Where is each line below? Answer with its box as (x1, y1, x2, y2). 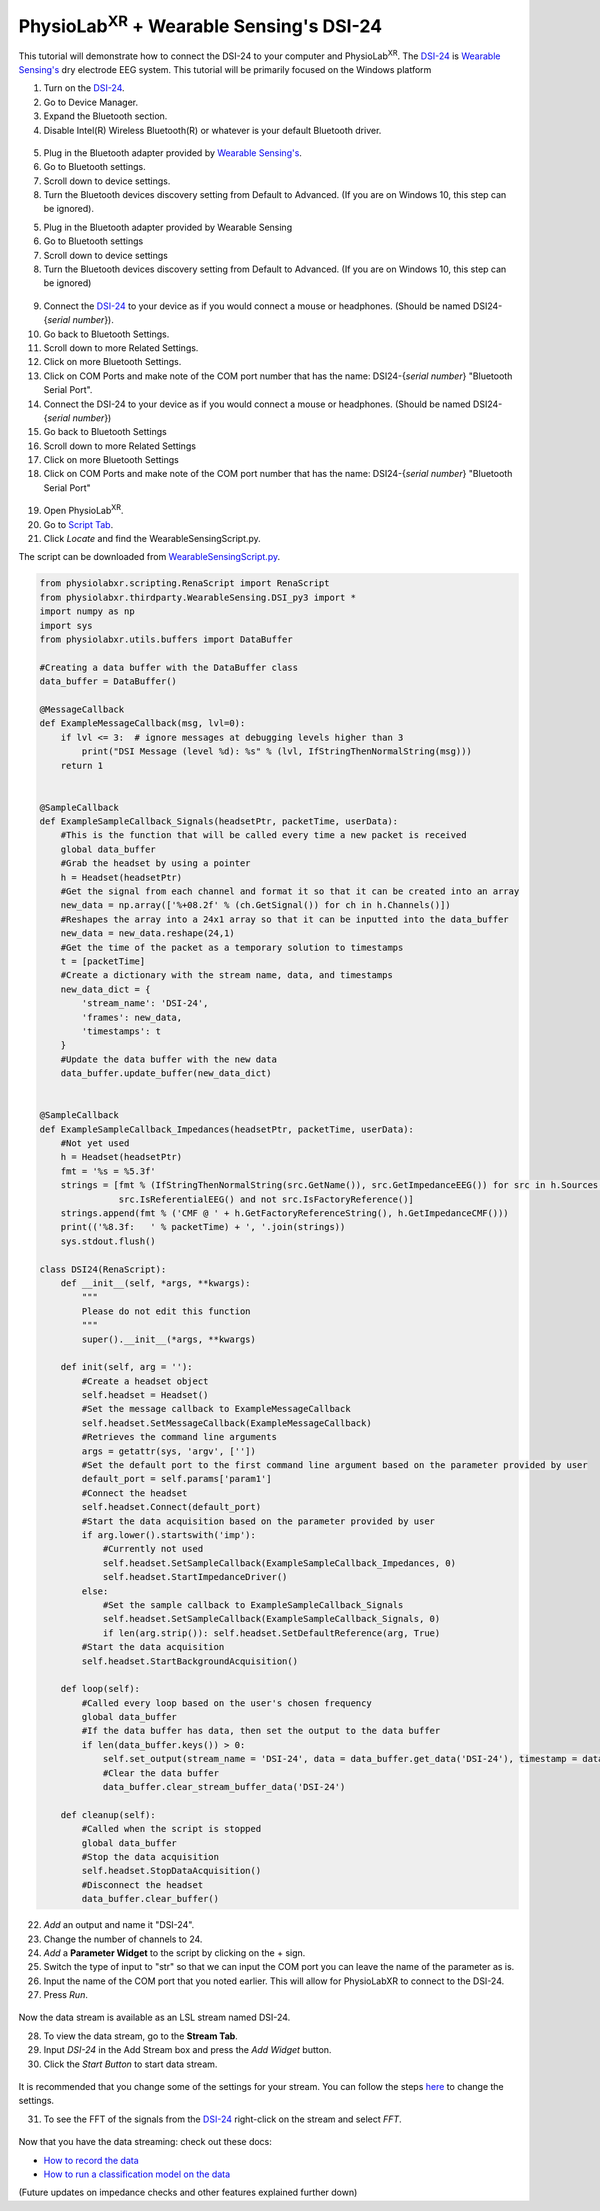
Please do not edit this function (81, 1305, 251, 1317)
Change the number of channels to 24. (43, 1933, 203, 1945)
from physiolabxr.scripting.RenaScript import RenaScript (39, 578, 330, 589)
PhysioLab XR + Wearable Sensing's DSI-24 (18, 11, 383, 37)
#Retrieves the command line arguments (81, 1431, 277, 1443)
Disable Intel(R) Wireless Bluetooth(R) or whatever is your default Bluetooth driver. (43, 124, 382, 136)
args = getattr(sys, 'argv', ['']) (81, 1445, 257, 1457)
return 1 (60, 760, 104, 771)
